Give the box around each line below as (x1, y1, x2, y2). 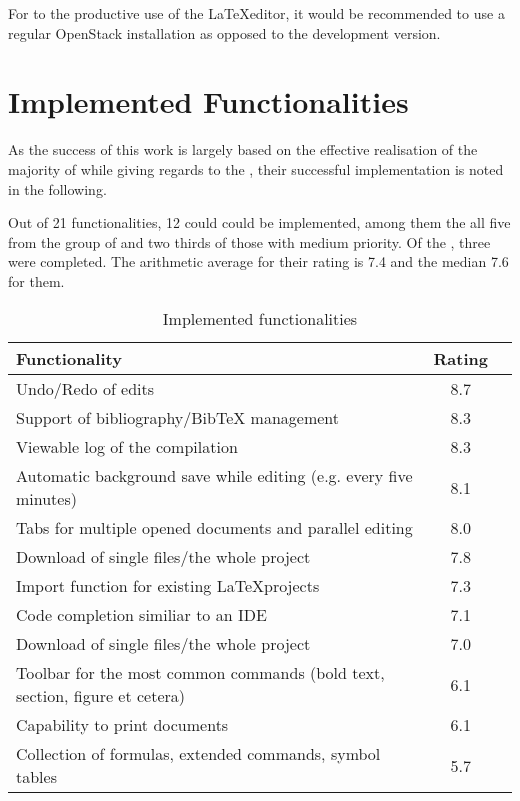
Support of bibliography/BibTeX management (16, 406, 340, 430)
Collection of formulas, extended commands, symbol (16, 742, 381, 766)
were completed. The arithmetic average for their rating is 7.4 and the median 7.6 (8, 251, 509, 272)
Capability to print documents (16, 713, 229, 737)
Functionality (16, 347, 122, 371)
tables (16, 765, 57, 789)
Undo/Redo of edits (16, 377, 155, 401)
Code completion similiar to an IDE (16, 603, 267, 627)
